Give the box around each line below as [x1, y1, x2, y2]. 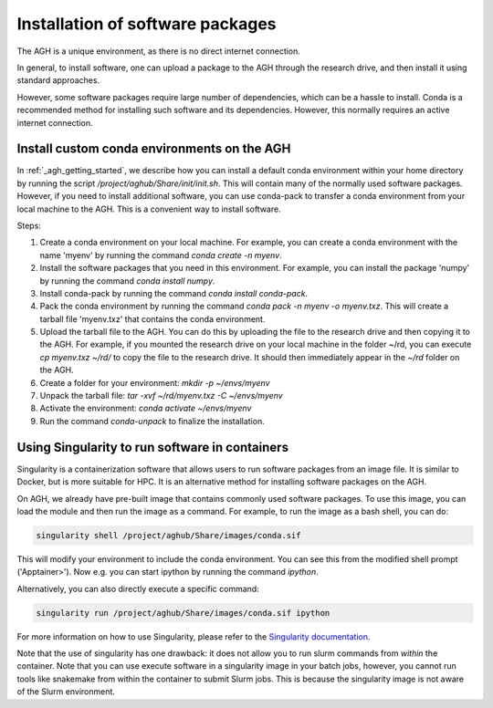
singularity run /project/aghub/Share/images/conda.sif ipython [36, 608, 330, 618]
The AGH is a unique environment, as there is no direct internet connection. [16, 46, 301, 57]
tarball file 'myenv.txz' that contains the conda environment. [39, 313, 266, 324]
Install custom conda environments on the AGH [16, 141, 291, 157]
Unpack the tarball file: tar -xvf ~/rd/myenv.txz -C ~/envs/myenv [39, 390, 283, 401]
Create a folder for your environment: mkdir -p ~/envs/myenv [39, 377, 270, 388]
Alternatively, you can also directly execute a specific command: [16, 583, 259, 594]
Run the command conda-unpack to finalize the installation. [39, 415, 265, 426]
